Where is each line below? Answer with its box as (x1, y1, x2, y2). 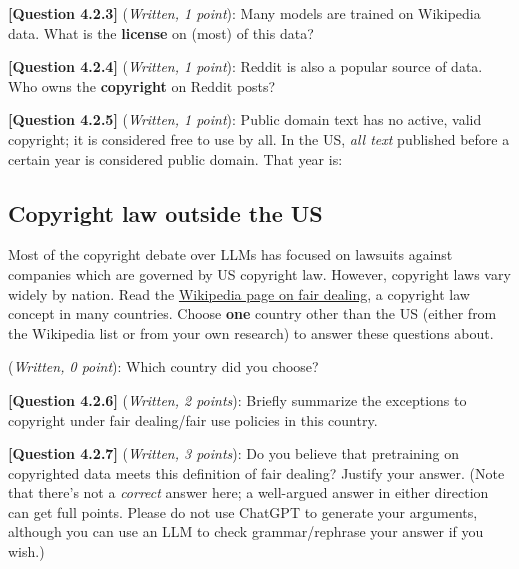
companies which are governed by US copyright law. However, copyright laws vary (8, 263, 511, 284)
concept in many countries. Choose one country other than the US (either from (8, 303, 497, 324)
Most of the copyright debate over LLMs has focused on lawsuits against (8, 244, 453, 265)
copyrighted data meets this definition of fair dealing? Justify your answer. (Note (8, 462, 505, 483)
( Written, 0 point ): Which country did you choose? (8, 356, 319, 377)
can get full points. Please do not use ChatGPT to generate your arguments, (8, 501, 478, 522)
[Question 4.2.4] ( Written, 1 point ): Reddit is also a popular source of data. (8, 56, 483, 77)
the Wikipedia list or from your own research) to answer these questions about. (8, 322, 494, 343)
